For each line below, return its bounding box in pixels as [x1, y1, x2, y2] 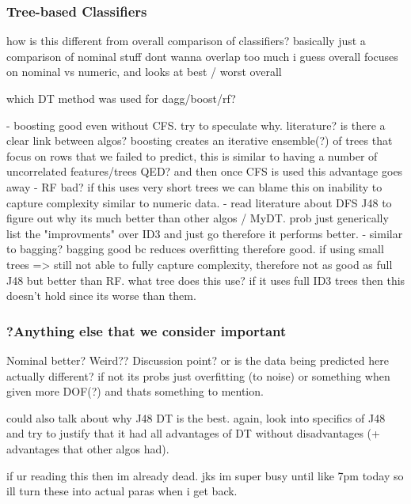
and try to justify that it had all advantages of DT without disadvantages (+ [6, 425, 380, 441]
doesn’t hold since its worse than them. [6, 287, 196, 304]
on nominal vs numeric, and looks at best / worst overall [6, 63, 282, 80]
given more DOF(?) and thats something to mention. [6, 383, 264, 400]
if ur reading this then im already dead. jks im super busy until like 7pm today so [6, 467, 404, 483]
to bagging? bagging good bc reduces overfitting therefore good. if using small [6, 241, 384, 257]
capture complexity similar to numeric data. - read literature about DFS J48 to [6, 194, 392, 210]
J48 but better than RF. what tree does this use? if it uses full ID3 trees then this [6, 271, 405, 288]
